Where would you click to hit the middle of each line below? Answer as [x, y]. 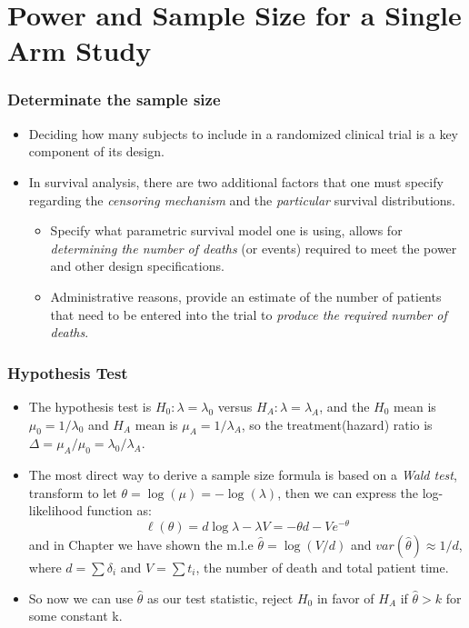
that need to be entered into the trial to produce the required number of [249, 314]
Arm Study [80, 50]
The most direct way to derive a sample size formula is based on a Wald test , [243, 475]
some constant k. [75, 616]
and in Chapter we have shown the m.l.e [141, 544]
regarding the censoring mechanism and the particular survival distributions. [242, 199]
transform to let [73, 492]
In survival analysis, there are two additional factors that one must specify [236, 181]
